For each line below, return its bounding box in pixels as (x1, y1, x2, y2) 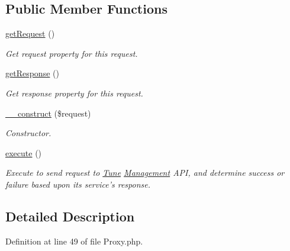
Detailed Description (5, 207, 135, 225)
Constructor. (5, 127, 51, 139)
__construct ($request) (5, 107, 91, 119)
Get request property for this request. (5, 47, 138, 59)
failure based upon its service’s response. (5, 178, 150, 190)
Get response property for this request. (5, 86, 143, 99)
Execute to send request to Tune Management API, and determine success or (5, 166, 285, 179)
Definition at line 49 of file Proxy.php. (5, 234, 143, 247)
